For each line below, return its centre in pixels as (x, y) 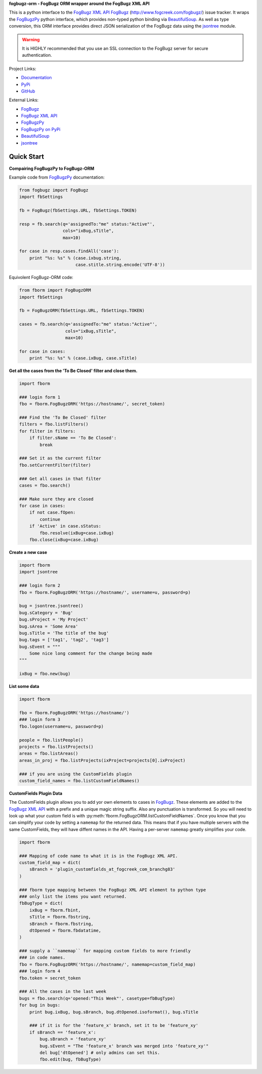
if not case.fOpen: (53, 513)
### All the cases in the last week (63, 992)
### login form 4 (40, 971)
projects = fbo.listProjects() (57, 747)
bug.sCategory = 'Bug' (46, 613)
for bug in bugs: (40, 1005)
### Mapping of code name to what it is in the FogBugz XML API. (98, 856)
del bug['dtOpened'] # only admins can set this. (100, 1052)
